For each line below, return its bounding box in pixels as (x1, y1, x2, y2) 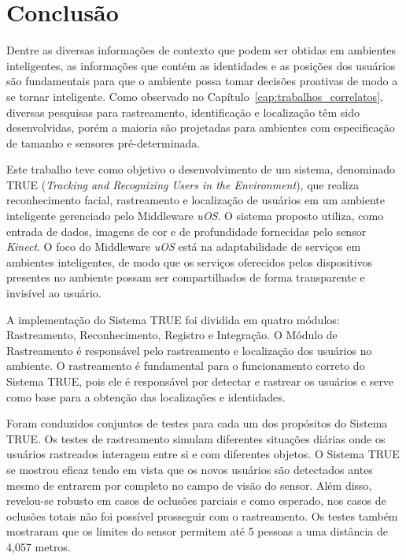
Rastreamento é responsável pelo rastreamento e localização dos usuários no (6, 342, 372, 358)
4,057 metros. (6, 538, 71, 554)
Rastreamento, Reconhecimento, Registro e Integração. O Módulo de (6, 327, 338, 343)
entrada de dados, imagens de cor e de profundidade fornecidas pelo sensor (6, 222, 367, 239)
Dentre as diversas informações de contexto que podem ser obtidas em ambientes (6, 42, 397, 58)
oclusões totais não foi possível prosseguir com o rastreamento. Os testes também (6, 507, 398, 524)
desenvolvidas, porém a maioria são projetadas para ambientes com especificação (6, 119, 395, 136)
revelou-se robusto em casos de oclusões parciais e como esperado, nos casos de (6, 492, 386, 509)
